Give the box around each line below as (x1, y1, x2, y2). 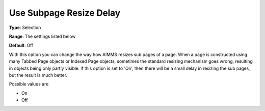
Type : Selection (9, 25, 41, 30)
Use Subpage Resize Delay (9, 7, 120, 18)
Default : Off (9, 42, 34, 49)
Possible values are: (9, 81, 50, 87)
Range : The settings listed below (9, 33, 76, 39)
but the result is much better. (9, 72, 68, 78)
